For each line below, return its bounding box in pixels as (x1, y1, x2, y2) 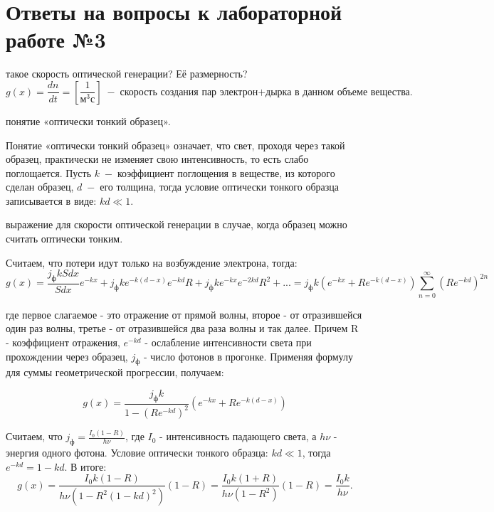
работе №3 (6, 25, 106, 54)
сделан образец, (6, 179, 74, 194)
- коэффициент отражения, (6, 335, 120, 349)
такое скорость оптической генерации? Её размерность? (6, 66, 248, 81)
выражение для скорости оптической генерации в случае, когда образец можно (6, 217, 347, 232)
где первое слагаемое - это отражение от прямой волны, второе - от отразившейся (6, 306, 362, 321)
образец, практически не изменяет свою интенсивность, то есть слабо (6, 151, 309, 166)
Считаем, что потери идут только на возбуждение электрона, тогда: (6, 255, 298, 270)
